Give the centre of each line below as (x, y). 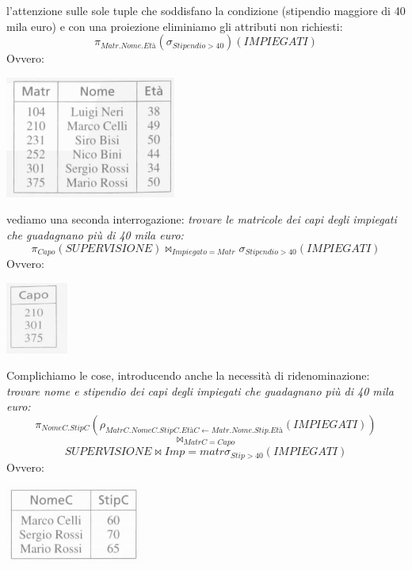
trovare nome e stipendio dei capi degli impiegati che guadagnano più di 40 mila (200, 390)
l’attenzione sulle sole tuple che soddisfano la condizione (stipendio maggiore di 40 (206, 10)
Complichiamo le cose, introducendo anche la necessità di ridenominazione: (188, 375)
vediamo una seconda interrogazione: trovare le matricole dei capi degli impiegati (202, 219)
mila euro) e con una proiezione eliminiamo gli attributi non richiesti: (175, 26)
